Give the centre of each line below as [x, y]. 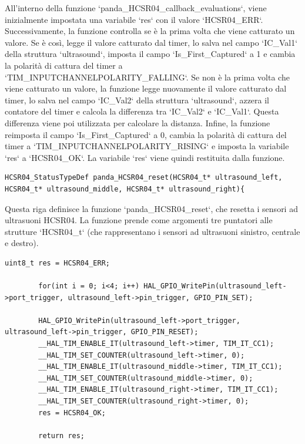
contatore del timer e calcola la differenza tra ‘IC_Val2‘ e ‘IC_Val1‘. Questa [142, 111]
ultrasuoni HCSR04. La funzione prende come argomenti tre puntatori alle [139, 220]
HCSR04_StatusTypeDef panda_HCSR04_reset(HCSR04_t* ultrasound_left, [144, 178]
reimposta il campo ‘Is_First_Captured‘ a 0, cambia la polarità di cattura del [146, 134]
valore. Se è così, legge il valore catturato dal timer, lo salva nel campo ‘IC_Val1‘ [151, 42]
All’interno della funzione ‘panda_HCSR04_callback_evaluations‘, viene [136, 8]
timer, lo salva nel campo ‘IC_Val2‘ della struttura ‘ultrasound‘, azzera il [137, 100]
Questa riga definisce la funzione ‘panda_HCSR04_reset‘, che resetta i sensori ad [151, 208]
